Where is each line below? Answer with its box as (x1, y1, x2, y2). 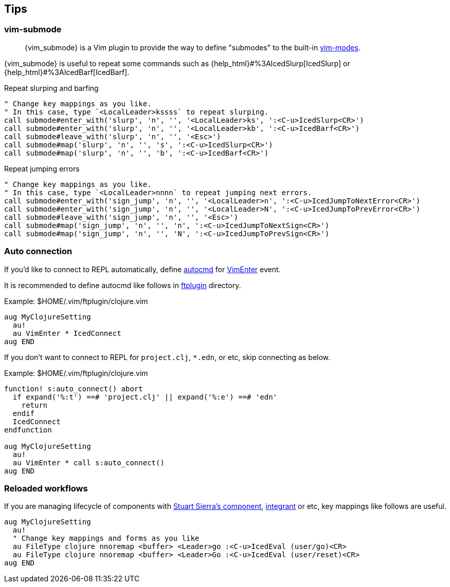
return (21, 401, 48, 409)
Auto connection (4, 246, 73, 257)
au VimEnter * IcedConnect (12, 329, 121, 337)
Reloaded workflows (4, 483, 88, 494)
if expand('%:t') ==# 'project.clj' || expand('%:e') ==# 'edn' (12, 392, 278, 401)
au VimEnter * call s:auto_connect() (12, 458, 165, 467)
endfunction (4, 425, 52, 434)
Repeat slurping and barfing (4, 83, 99, 92)
